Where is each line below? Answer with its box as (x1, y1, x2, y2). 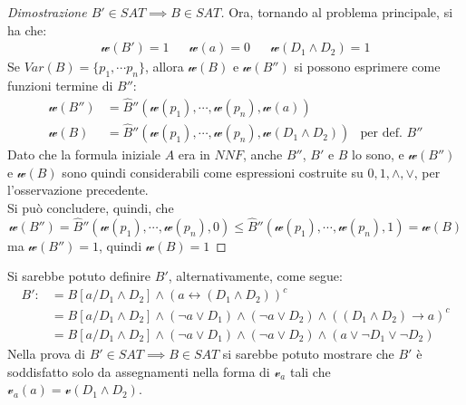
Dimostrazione (7, 3, 87, 21)
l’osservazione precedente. (7, 180, 149, 199)
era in (178, 145, 210, 164)
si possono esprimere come (294, 57, 441, 76)
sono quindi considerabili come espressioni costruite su (62, 162, 364, 181)
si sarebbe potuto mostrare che (222, 343, 394, 362)
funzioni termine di (7, 76, 113, 95)
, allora (144, 57, 184, 76)
